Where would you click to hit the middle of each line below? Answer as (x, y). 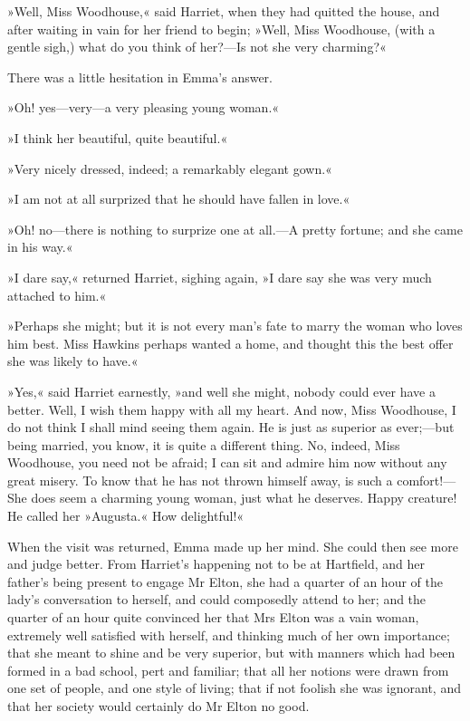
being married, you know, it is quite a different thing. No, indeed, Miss (204, 444)
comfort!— (427, 480)
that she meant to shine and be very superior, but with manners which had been (231, 653)
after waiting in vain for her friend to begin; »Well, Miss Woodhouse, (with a (221, 29)
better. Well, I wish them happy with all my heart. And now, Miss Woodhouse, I (232, 409)
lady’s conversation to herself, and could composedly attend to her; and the (217, 599)
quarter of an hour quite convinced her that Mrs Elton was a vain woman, (213, 617)
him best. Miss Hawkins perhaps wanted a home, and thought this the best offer (230, 343)
